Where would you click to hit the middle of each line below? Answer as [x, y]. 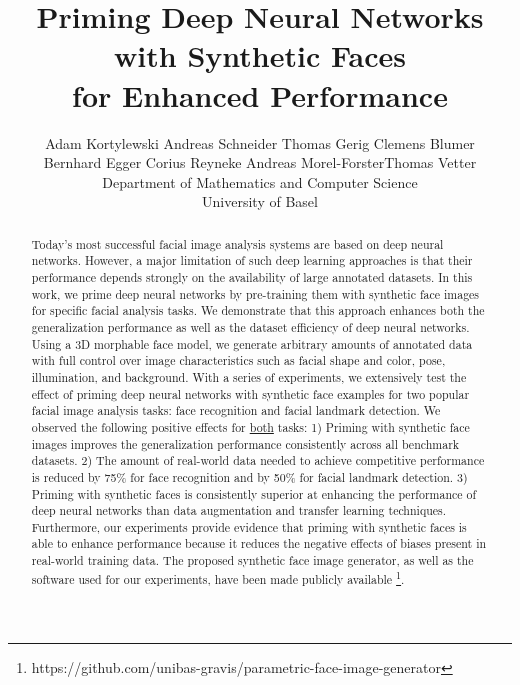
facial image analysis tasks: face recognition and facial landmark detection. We [236, 410]
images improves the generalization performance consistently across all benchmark [245, 443]
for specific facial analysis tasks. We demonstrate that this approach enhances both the [258, 310]
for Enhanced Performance [260, 94]
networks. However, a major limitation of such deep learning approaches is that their [252, 260]
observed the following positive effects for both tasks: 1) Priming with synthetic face [250, 426]
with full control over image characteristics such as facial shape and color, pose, [238, 360]
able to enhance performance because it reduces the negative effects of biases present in [259, 543]
